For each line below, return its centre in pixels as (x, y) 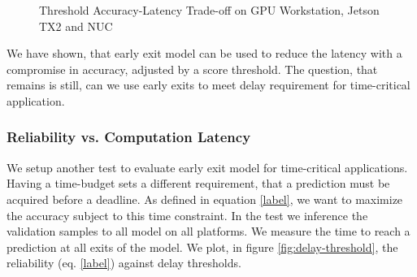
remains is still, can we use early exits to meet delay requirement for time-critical (208, 85)
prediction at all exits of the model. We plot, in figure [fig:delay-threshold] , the (202, 247)
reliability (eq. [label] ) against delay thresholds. (124, 263)
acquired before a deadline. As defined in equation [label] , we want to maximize (205, 199)
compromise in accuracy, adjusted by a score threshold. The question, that (192, 69)
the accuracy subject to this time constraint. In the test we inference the (187, 215)
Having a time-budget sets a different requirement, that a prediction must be (198, 183)
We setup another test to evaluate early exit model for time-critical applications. (207, 167)
